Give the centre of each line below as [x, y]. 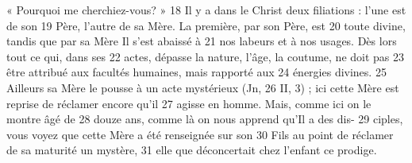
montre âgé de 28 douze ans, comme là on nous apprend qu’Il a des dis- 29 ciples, [205, 119]
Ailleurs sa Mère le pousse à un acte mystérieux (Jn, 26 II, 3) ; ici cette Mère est [203, 87]
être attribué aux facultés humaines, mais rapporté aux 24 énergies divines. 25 [196, 72]
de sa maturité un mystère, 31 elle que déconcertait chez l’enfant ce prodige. [192, 150]
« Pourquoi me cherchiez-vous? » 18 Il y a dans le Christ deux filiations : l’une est [206, 10]
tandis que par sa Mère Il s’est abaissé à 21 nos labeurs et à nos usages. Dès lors [202, 41]
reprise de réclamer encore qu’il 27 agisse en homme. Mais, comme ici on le [189, 103]
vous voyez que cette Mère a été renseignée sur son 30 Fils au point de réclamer [200, 134]
